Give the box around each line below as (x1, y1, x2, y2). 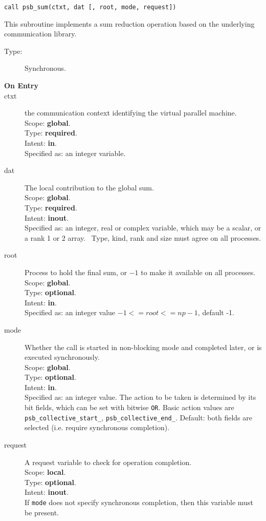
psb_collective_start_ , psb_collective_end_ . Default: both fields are (25, 412, 252, 422)
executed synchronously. (25, 352, 100, 362)
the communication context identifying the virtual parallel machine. (25, 107, 237, 118)
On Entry (4, 80, 38, 91)
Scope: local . (25, 467, 66, 477)
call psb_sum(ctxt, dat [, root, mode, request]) (4, 4, 176, 11)
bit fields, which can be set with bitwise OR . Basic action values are (25, 402, 234, 413)
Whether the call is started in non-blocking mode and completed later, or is (25, 341, 262, 352)
